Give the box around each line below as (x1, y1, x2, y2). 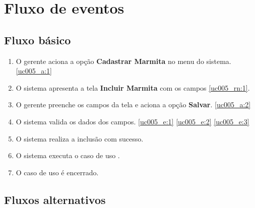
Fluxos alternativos (4, 191, 106, 207)
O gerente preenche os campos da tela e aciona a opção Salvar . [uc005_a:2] (16, 99, 251, 110)
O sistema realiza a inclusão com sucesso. (16, 133, 144, 144)
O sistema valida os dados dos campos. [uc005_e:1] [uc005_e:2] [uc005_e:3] (16, 116, 249, 126)
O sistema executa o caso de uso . (16, 150, 120, 161)
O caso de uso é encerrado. (16, 167, 99, 177)
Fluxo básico (4, 32, 71, 47)
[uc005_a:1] (16, 65, 52, 76)
